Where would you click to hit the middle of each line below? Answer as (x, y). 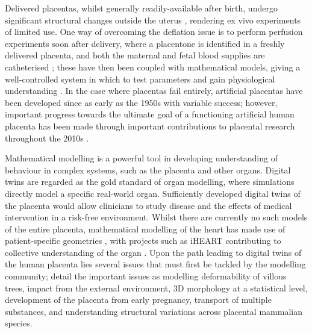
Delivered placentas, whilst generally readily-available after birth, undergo (141, 8)
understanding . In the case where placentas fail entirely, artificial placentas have (154, 91)
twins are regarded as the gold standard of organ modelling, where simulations (150, 182)
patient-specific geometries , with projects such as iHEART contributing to (143, 241)
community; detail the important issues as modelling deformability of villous (146, 276)
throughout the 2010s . (47, 138)
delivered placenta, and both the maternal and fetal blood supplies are (135, 55)
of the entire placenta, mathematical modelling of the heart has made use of (145, 229)
